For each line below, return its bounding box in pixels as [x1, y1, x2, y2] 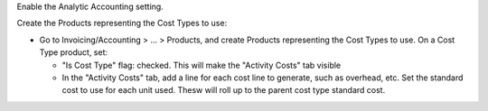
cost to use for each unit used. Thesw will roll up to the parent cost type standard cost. [61, 85, 386, 96]
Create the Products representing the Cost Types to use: [16, 18, 228, 29]
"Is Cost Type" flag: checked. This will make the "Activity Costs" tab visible [61, 60, 342, 70]
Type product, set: [39, 47, 108, 58]
